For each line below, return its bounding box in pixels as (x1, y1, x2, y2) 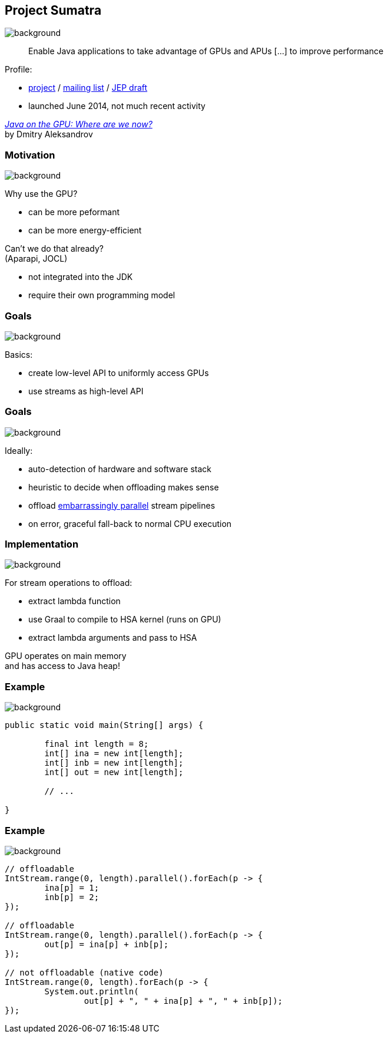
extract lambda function (28, 596, 121, 607)
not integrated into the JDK (28, 272, 133, 282)
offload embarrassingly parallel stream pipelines (28, 500, 215, 510)
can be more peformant (28, 207, 120, 218)
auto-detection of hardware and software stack (28, 463, 212, 474)
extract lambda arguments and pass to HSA (28, 632, 197, 643)
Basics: (5, 349, 33, 360)
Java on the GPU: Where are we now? (5, 119, 152, 130)
